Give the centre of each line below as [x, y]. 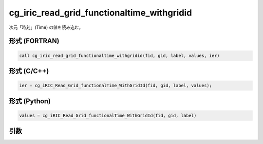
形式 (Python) [30, 101]
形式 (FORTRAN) [34, 41]
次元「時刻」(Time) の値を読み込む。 [46, 27]
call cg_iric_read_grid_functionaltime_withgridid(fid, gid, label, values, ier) [120, 55]
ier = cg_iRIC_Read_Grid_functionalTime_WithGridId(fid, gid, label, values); [115, 86]
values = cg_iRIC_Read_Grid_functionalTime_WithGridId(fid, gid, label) [108, 115]
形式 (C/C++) [29, 71]
